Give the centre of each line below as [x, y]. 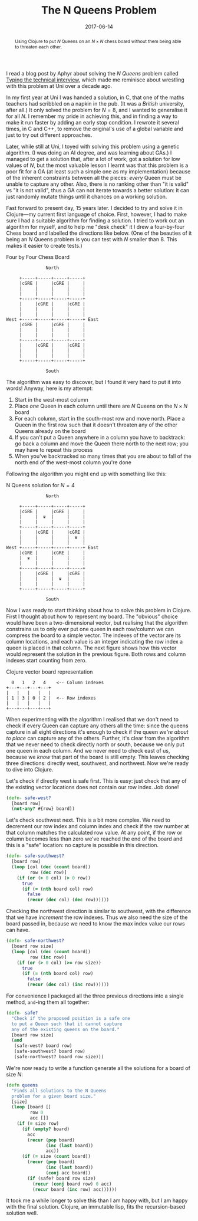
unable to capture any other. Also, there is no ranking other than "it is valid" [98, 184]
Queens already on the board [50, 431]
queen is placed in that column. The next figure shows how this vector [91, 648]
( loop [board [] [31, 1107]
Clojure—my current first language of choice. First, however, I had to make [97, 214]
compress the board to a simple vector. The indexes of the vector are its [94, 635]
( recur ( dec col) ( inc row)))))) [68, 985]
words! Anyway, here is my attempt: [49, 388]
